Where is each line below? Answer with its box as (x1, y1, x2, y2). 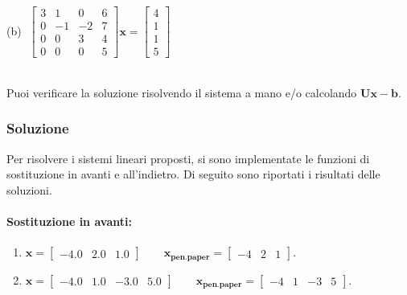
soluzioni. (6, 181, 52, 198)
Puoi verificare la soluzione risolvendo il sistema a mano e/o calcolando (6, 84, 357, 100)
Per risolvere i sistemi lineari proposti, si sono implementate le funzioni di (6, 150, 370, 166)
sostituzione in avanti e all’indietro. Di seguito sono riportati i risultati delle (6, 166, 380, 182)
